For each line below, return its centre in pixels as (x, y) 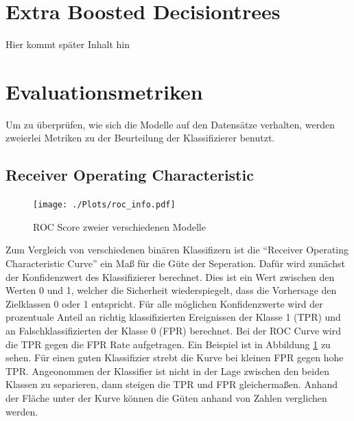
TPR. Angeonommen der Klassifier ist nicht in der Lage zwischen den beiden (167, 371)
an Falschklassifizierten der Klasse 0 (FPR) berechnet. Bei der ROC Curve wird (174, 331)
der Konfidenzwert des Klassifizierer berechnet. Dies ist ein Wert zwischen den (170, 276)
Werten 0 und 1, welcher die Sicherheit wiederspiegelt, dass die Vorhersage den (171, 290)
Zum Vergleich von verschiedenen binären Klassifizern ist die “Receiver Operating (177, 250)
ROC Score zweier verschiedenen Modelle (119, 226)
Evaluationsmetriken (104, 91)
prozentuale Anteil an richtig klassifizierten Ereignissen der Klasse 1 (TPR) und (173, 317)
